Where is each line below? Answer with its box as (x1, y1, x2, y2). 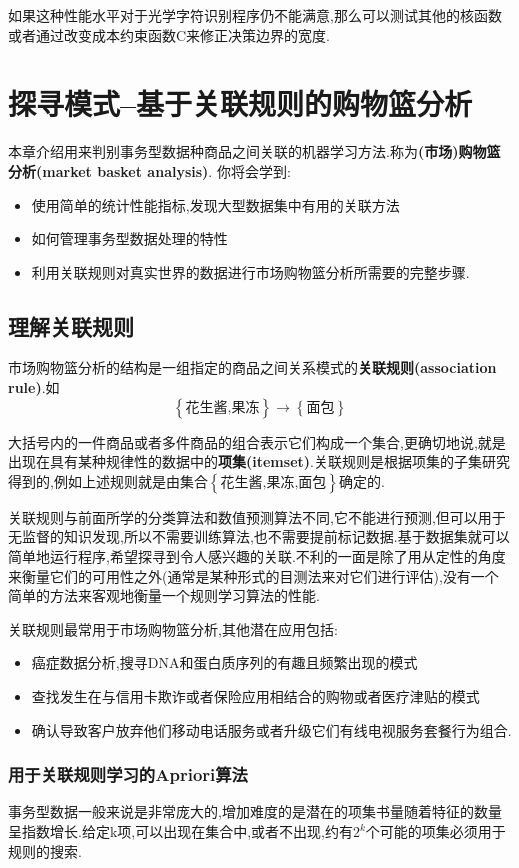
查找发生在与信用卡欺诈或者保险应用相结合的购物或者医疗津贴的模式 (31, 686, 480, 707)
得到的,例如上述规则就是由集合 (8, 470, 208, 491)
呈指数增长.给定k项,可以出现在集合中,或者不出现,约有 (8, 821, 353, 842)
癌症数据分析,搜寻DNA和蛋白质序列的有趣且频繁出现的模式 (31, 652, 418, 673)
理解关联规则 (8, 310, 134, 341)
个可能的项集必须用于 (365, 821, 506, 842)
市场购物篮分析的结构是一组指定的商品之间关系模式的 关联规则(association (8, 357, 497, 378)
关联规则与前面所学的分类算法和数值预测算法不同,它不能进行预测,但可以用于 (8, 506, 506, 527)
